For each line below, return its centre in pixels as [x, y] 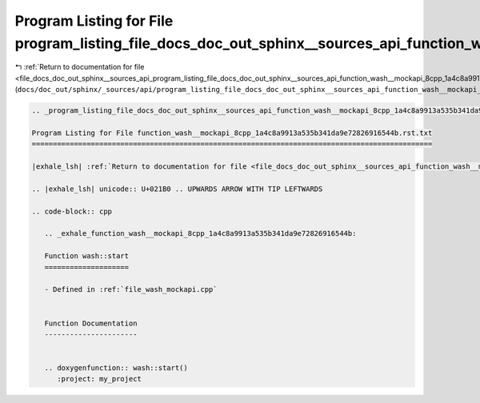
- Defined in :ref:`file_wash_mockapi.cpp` [131, 289]
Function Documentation [91, 323]
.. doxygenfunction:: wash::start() [116, 368]
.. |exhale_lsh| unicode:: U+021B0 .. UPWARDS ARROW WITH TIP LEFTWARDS [177, 189]
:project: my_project [99, 379]
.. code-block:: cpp [72, 211]
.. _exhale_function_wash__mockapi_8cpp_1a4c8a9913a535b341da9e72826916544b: [200, 233]
